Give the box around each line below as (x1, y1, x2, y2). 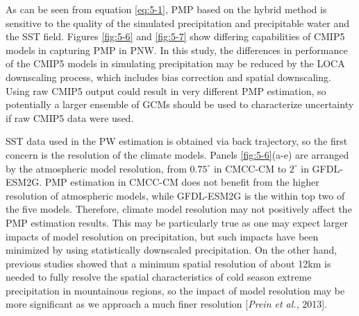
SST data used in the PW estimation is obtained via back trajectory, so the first (6, 134, 348, 148)
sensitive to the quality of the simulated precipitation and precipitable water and (6, 15, 350, 30)
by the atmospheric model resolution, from (6, 161, 187, 175)
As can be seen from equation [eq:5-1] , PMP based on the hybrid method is (6, 2, 327, 16)
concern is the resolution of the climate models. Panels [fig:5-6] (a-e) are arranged (6, 147, 349, 161)
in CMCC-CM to (213, 161, 287, 175)
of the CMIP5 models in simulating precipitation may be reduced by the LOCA (6, 56, 345, 71)
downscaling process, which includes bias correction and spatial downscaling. (6, 69, 331, 84)
